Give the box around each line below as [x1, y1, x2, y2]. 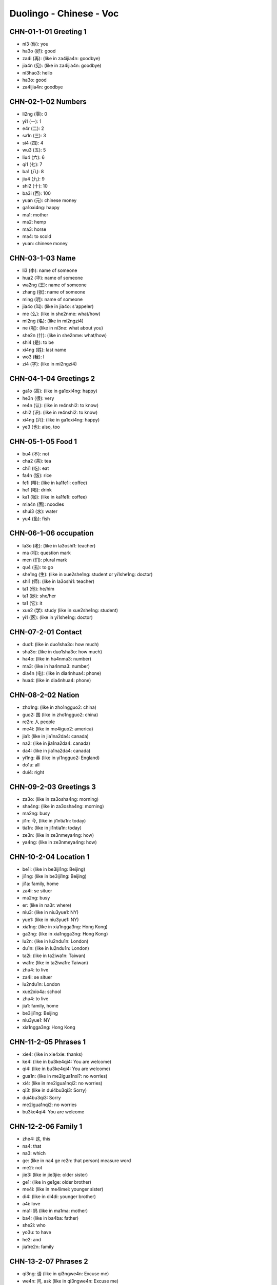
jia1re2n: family [22, 1244, 54, 1250]
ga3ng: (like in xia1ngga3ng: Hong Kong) [22, 931, 108, 937]
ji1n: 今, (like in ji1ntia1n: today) [22, 817, 86, 823]
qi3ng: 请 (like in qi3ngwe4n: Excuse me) [22, 1271, 109, 1277]
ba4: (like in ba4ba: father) [22, 1215, 79, 1221]
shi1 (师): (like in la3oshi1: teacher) [22, 578, 95, 584]
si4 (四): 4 [22, 139, 44, 146]
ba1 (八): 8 [22, 169, 44, 175]
